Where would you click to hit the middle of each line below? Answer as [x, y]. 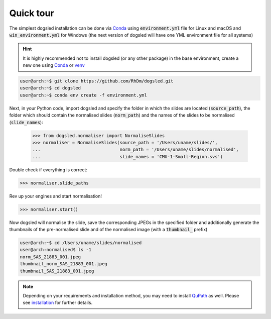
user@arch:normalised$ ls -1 [56, 250]
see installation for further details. [58, 303]
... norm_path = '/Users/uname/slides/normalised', [136, 150]
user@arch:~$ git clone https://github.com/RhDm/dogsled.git [97, 81]
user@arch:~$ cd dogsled [50, 88]
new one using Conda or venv [54, 65]
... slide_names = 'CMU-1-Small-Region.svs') [128, 156]
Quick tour [32, 13]
